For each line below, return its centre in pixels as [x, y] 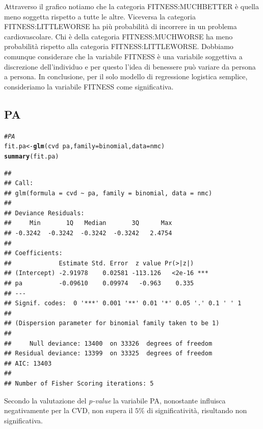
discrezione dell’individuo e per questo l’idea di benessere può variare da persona [130, 66]
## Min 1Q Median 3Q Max [88, 223]
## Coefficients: [33, 253]
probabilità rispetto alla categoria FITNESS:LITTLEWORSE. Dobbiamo [119, 46]
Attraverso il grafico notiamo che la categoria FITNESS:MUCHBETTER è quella [131, 6]
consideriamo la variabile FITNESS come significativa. [89, 86]
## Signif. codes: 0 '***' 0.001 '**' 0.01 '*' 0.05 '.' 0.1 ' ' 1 [123, 303]
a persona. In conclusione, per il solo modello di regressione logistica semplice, [126, 76]
